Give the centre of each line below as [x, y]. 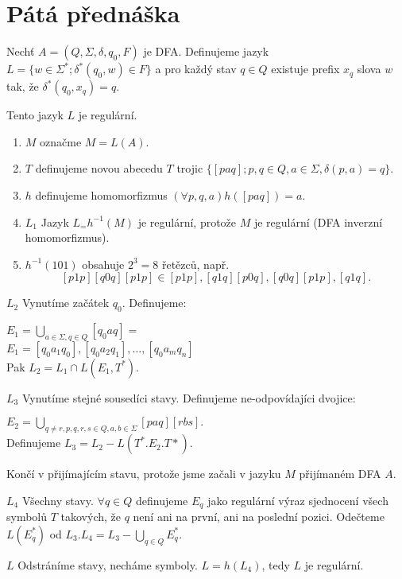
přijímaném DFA [340, 474]
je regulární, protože [187, 221]
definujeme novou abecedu [99, 168]
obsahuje [103, 264]
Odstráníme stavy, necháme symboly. [108, 564]
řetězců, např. [195, 264]
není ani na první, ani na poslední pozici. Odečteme [259, 517]
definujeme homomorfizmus [101, 194]
